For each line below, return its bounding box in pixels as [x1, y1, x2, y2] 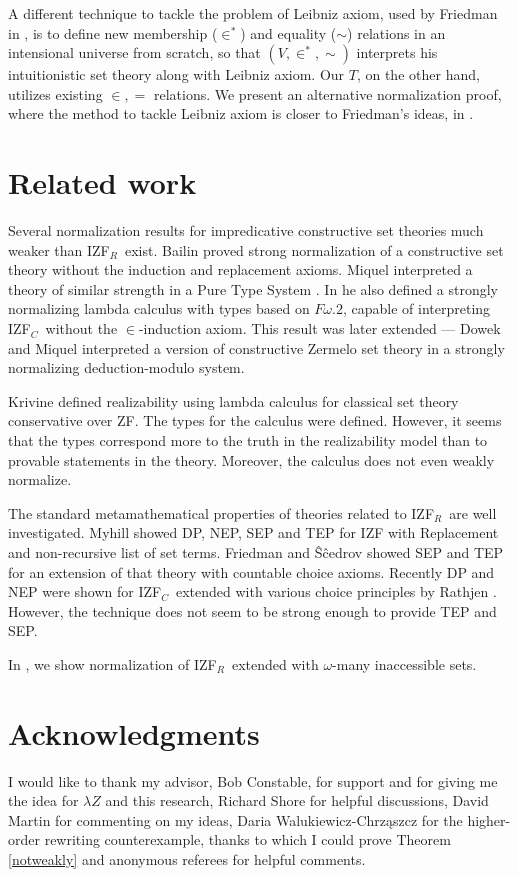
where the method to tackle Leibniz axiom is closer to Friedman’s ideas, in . [8, 103, 474, 124]
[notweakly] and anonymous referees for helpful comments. [8, 849, 366, 870]
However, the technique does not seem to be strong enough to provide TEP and [8, 600, 497, 621]
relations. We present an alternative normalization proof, [153, 83, 502, 104]
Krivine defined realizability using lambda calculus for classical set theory [8, 390, 459, 411]
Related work [8, 162, 197, 203]
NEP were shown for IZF [8, 581, 162, 602]
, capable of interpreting [342, 298, 491, 319]
